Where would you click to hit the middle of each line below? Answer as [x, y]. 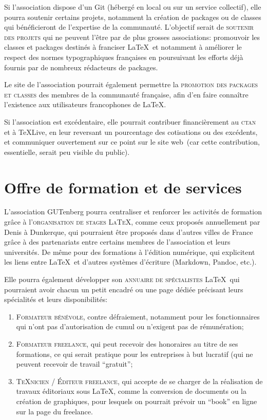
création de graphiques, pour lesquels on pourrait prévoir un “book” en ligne [137, 401]
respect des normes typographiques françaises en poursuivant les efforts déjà [124, 57]
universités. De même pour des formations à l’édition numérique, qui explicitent [130, 252]
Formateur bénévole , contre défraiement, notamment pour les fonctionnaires [138, 316]
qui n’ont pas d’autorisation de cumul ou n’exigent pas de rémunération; [130, 326]
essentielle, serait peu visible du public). [67, 152]
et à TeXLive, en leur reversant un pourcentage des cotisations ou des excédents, [131, 132]
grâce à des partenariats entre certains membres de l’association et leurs [117, 242]
